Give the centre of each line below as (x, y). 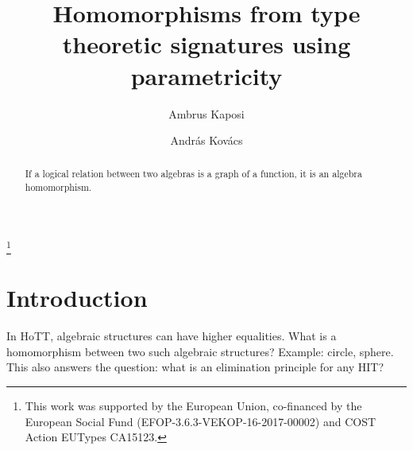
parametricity (206, 75)
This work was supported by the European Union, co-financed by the (193, 406)
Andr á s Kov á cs (206, 140)
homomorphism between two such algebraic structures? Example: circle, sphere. (200, 351)
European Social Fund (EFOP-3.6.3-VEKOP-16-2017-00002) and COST (201, 421)
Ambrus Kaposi (206, 113)
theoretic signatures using (206, 44)
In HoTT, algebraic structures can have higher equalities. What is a (172, 336)
